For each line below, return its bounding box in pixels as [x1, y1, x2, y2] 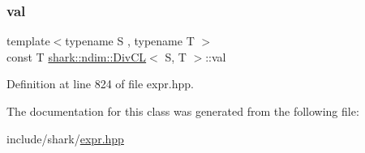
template [6, 32, 50, 49]
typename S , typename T [65, 32, 195, 49]
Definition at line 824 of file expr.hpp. [6, 75, 194, 92]
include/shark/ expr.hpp [6, 130, 124, 147]
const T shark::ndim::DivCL [6, 48, 147, 65]
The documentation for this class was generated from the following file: [6, 103, 359, 119]
